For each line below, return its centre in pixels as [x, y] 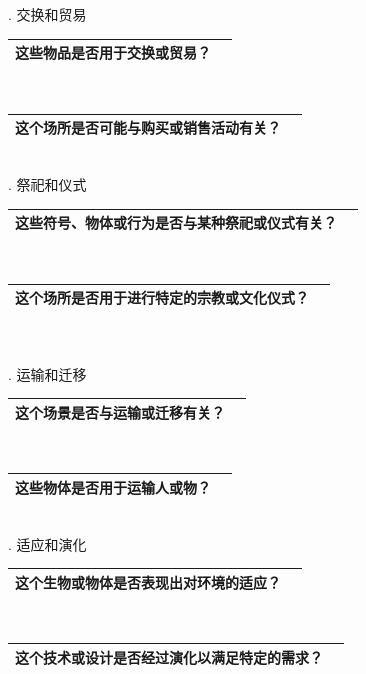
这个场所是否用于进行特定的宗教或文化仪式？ [162, 297]
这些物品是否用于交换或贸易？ [113, 52]
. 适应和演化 [47, 543]
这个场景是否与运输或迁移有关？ [120, 411]
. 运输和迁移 [47, 373]
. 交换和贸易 [47, 14]
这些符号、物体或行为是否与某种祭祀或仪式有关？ [176, 222]
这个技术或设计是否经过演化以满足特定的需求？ [169, 656]
